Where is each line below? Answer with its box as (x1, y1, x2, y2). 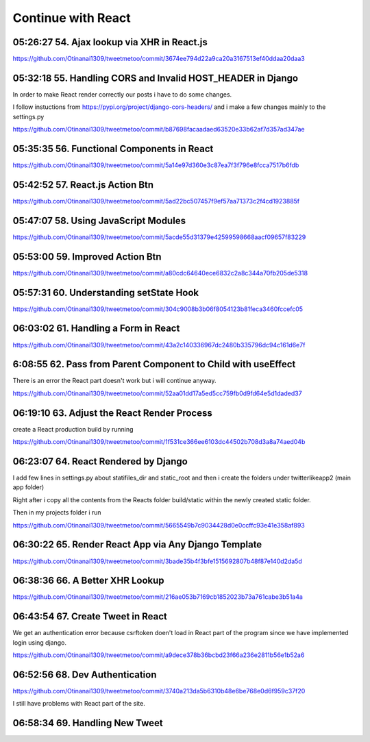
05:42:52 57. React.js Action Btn (12, 179, 154, 190)
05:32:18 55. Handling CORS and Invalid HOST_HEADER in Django (12, 72, 298, 84)
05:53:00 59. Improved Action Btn (12, 251, 162, 262)
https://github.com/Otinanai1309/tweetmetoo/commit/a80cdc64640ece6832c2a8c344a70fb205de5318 (12, 269, 308, 277)
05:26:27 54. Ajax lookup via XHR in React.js (12, 36, 208, 48)
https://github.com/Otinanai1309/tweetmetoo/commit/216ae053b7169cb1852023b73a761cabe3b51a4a (12, 593, 303, 601)
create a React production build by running (12, 425, 134, 433)
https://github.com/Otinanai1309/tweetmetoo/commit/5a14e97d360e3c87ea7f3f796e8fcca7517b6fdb (12, 161, 299, 169)
